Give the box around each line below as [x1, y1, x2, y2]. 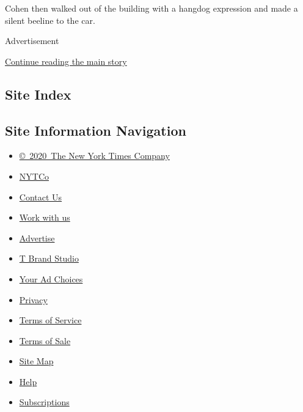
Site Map [19, 355, 54, 367]
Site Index [5, 84, 71, 103]
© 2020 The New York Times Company [19, 149, 170, 162]
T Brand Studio [19, 252, 79, 265]
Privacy [19, 293, 48, 306]
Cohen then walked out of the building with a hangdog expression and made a [5, 2, 298, 14]
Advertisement [5, 34, 59, 47]
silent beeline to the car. [5, 13, 95, 26]
